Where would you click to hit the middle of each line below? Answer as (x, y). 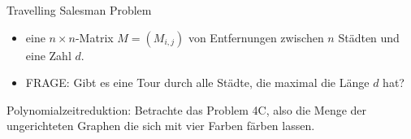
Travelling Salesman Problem (79, 10)
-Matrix (94, 37)
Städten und (369, 37)
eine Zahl (48, 55)
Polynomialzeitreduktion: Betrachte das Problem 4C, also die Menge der (187, 109)
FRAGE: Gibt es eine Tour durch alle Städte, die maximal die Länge (197, 83)
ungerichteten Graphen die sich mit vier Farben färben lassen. (161, 126)
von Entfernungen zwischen (256, 37)
